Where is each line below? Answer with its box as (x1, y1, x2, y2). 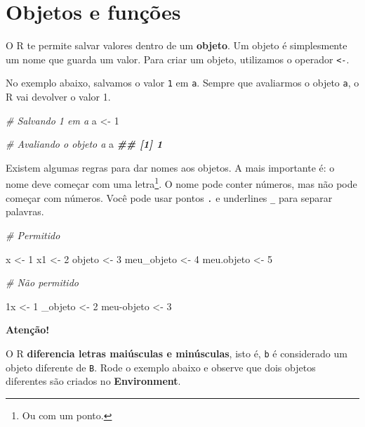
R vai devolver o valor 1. (6, 89, 111, 104)
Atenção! (6, 322, 50, 337)
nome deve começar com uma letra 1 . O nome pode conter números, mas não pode (6, 174, 357, 191)
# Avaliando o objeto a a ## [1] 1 (6, 136, 163, 151)
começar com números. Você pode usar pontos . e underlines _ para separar (6, 190, 333, 205)
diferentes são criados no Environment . (6, 374, 181, 388)
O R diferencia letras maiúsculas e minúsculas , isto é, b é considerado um (6, 345, 347, 360)
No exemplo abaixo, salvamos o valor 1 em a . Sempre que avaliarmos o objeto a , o (6, 75, 359, 90)
